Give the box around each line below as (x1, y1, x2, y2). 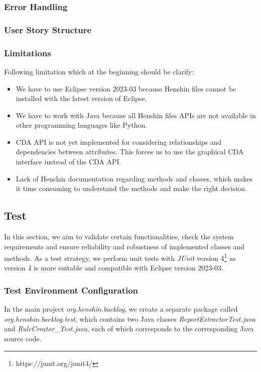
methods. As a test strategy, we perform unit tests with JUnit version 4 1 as (4, 251, 236, 263)
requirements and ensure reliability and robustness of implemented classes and (4, 241, 245, 251)
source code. (4, 333, 42, 344)
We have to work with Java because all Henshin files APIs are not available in (16, 110, 256, 120)
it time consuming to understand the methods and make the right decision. (16, 183, 247, 194)
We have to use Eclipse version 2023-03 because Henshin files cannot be (16, 83, 236, 94)
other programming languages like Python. (16, 120, 148, 130)
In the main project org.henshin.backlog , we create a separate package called (4, 304, 238, 314)
